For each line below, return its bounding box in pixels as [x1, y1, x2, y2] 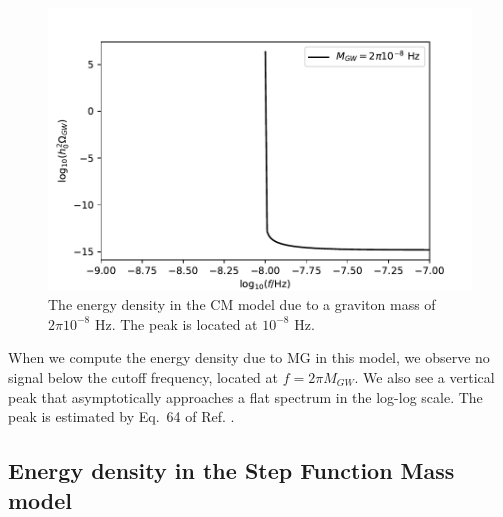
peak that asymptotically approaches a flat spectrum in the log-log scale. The [8, 386, 483, 407]
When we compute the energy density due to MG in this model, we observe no [8, 347, 490, 368]
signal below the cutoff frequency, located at [8, 367, 279, 388]
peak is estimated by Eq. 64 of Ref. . [8, 406, 235, 427]
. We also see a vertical [354, 367, 495, 388]
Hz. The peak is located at [94, 313, 258, 334]
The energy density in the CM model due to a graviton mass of [48, 294, 436, 315]
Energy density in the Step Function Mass [8, 455, 455, 486]
